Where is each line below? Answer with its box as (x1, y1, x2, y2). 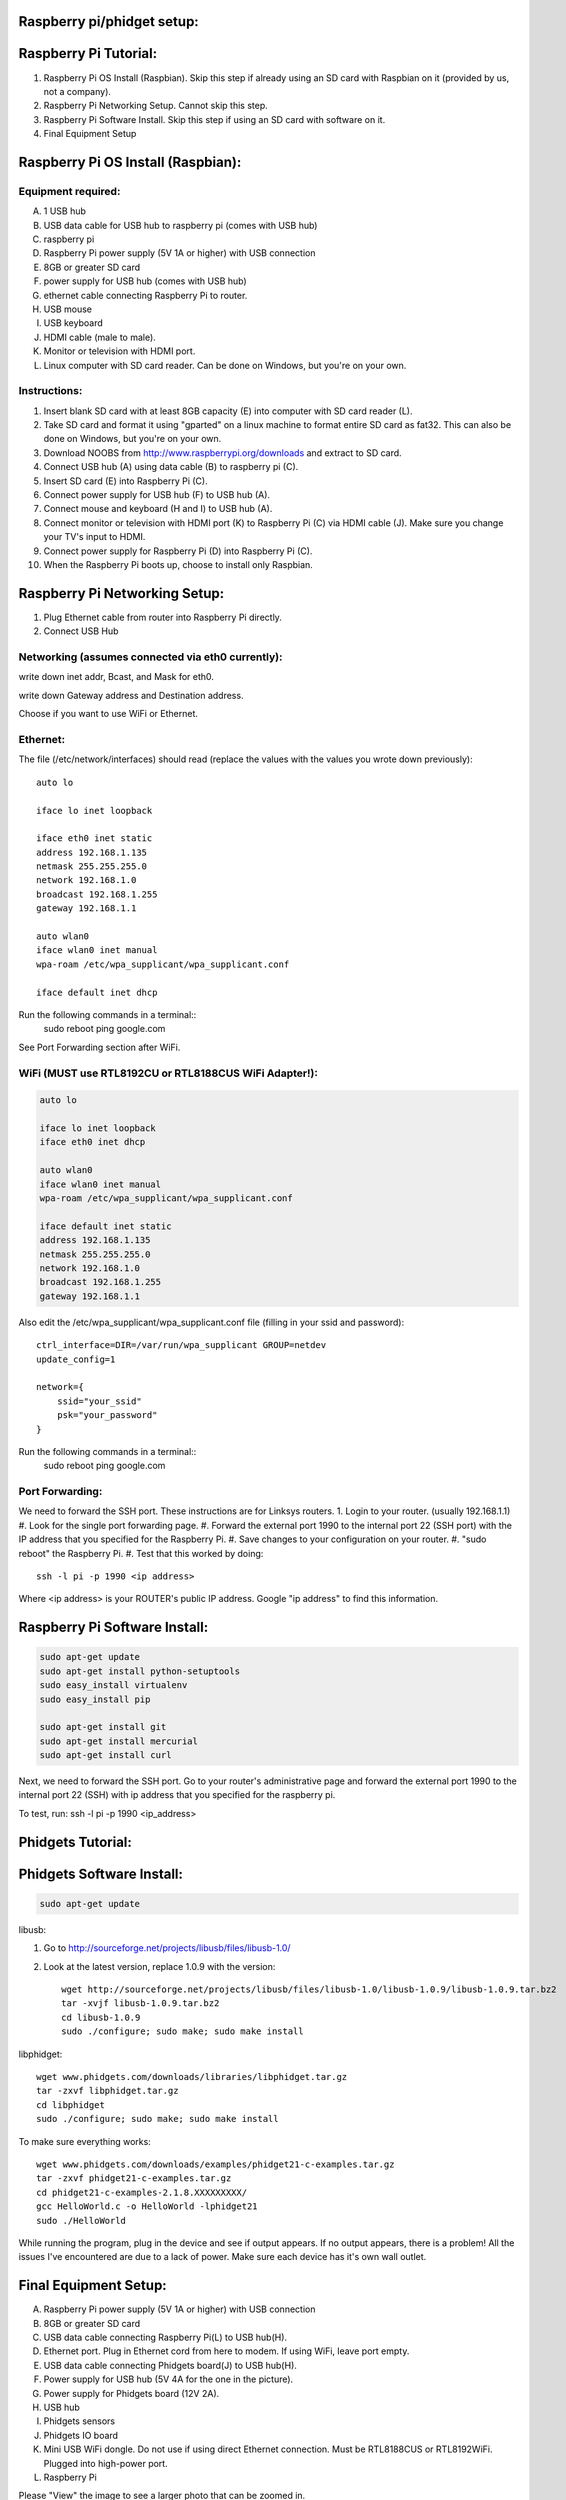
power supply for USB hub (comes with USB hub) (43, 275, 247, 287)
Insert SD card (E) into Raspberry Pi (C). (43, 475, 209, 487)
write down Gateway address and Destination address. (18, 689, 244, 701)
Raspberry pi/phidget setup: (18, 13, 199, 30)
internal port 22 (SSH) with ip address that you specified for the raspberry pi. (18, 1789, 336, 1801)
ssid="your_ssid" (56, 1395, 142, 1407)
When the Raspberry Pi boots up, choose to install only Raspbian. (43, 558, 314, 570)
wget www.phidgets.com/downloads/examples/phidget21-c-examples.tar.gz (36, 2158, 395, 2170)
